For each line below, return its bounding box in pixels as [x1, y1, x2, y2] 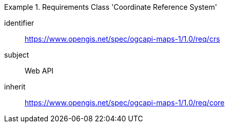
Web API [25, 66, 54, 75]
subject [4, 50, 29, 59]
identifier [4, 19, 34, 27]
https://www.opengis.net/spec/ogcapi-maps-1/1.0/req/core [25, 98, 225, 107]
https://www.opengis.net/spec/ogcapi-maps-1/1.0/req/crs [25, 34, 220, 43]
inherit [4, 82, 26, 91]
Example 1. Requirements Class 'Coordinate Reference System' [4, 3, 217, 11]
